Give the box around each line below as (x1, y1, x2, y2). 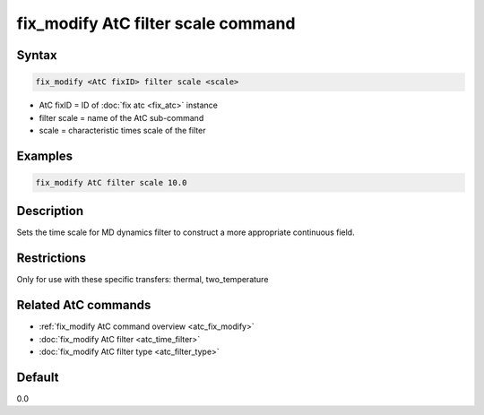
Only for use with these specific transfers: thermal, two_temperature (16, 274, 269, 285)
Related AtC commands (16, 298, 151, 313)
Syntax (16, 48, 57, 63)
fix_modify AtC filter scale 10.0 (35, 177, 187, 187)
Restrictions (16, 251, 87, 266)
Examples (16, 148, 73, 163)
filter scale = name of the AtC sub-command (39, 112, 204, 123)
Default (16, 369, 59, 385)
